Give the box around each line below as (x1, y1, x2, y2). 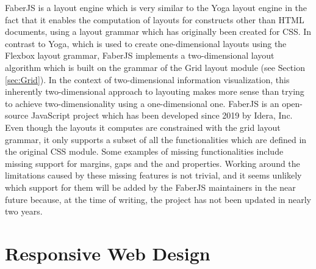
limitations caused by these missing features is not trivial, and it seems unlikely (5, 169, 302, 182)
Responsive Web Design (5, 240, 210, 265)
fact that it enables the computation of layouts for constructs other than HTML (5, 13, 304, 26)
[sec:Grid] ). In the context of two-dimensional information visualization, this (5, 73, 290, 86)
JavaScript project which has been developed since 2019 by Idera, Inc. (31, 109, 293, 122)
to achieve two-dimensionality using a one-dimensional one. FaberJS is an (5, 97, 279, 109)
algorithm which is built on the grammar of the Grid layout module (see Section (5, 61, 305, 73)
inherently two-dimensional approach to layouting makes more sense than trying (5, 85, 304, 98)
